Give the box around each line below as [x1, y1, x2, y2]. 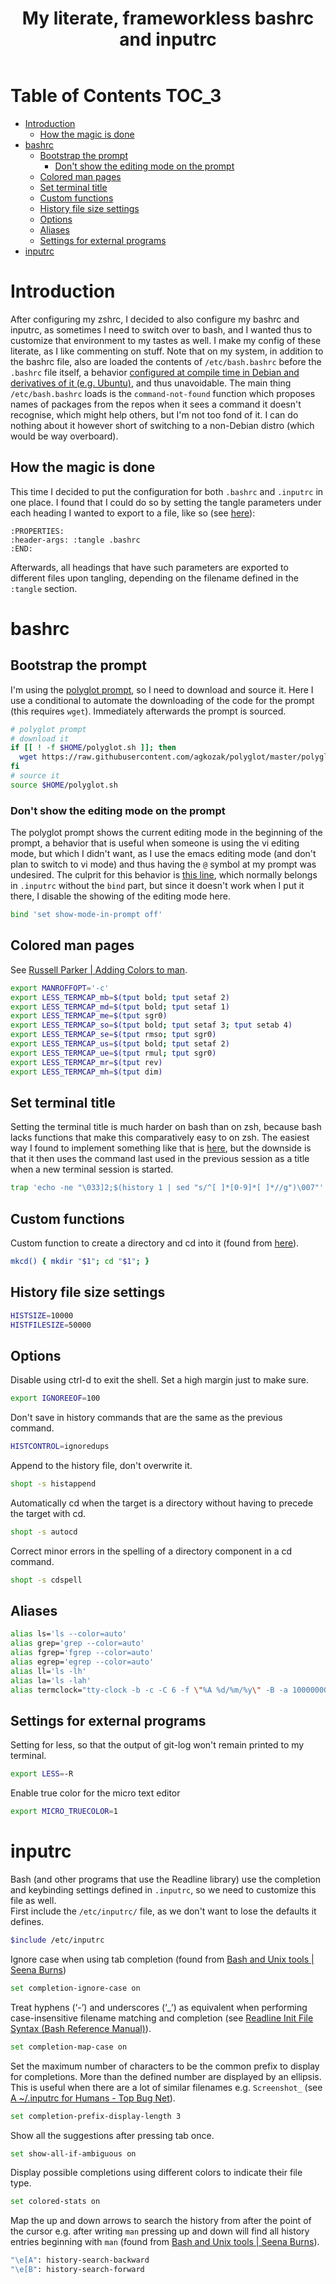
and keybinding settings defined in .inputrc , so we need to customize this [10, 1884, 317, 1896]
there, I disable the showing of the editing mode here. [10, 890, 231, 902]
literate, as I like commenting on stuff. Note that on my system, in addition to [10, 345, 324, 357]
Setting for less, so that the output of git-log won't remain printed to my [10, 1739, 305, 1751]
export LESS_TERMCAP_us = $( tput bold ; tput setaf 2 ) [10, 1039, 230, 1049]
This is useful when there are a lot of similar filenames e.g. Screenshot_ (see [10, 2081, 323, 2093]
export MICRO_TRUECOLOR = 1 [10, 1807, 118, 1817]
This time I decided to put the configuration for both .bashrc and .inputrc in [10, 485, 324, 497]
